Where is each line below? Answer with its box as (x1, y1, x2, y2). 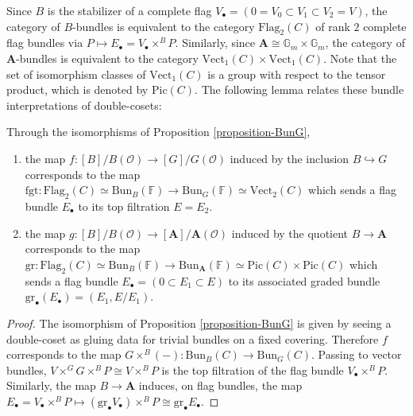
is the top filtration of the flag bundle (161, 361, 344, 378)
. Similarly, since (175, 34, 256, 51)
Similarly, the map (6, 377, 96, 394)
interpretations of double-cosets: (6, 96, 162, 113)
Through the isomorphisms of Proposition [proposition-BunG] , (6, 123, 311, 140)
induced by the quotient (231, 224, 349, 241)
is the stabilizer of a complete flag (47, 2, 212, 18)
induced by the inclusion (230, 150, 349, 166)
